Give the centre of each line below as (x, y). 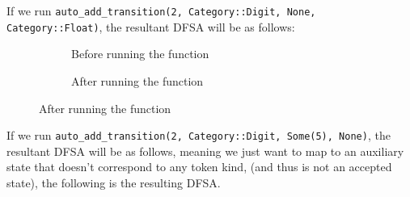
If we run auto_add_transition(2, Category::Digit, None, (161, 10)
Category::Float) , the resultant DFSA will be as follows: (151, 26)
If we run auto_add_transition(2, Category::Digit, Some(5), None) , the (199, 135)
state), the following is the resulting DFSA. (114, 182)
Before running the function (140, 54)
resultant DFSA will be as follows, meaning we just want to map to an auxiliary (205, 151)
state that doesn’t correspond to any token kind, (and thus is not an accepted (199, 167)
